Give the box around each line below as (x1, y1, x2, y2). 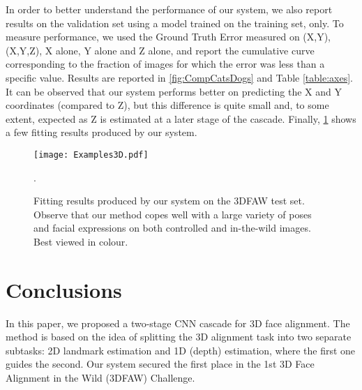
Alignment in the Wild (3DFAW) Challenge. (6, 370, 195, 385)
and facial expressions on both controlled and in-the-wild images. (33, 220, 311, 235)
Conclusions (6, 275, 122, 303)
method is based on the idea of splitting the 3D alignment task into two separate (6, 329, 352, 344)
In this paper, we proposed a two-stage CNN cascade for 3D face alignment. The (6, 315, 350, 330)
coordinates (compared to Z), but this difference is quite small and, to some (6, 98, 329, 112)
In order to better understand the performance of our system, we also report (6, 2, 333, 16)
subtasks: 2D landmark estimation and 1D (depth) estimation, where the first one (6, 343, 356, 357)
